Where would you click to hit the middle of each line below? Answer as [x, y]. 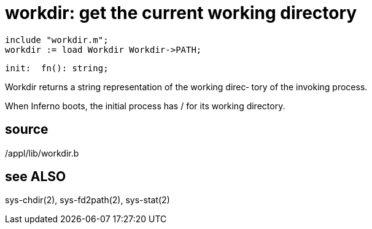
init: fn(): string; [57, 68]
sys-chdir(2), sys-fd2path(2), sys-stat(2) [87, 200]
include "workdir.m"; [57, 40]
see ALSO [36, 177]
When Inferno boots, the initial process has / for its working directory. [145, 106]
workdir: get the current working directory [181, 13]
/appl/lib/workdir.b [42, 153]
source [27, 130]
